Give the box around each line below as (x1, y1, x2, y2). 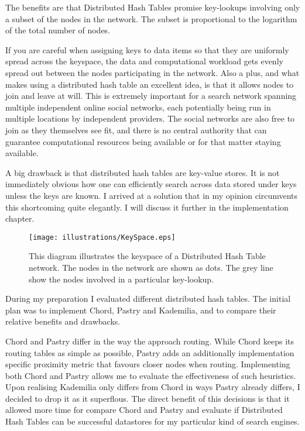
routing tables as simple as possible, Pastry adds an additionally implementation (5, 346, 294, 358)
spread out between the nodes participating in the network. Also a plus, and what (5, 66, 300, 78)
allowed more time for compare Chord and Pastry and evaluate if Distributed (5, 404, 283, 416)
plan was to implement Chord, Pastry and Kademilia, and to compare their (5, 304, 276, 316)
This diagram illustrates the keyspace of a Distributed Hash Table (29, 250, 266, 262)
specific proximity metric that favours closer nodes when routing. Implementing (5, 358, 290, 370)
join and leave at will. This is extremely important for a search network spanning (5, 89, 297, 102)
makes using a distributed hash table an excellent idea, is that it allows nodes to (5, 78, 294, 90)
